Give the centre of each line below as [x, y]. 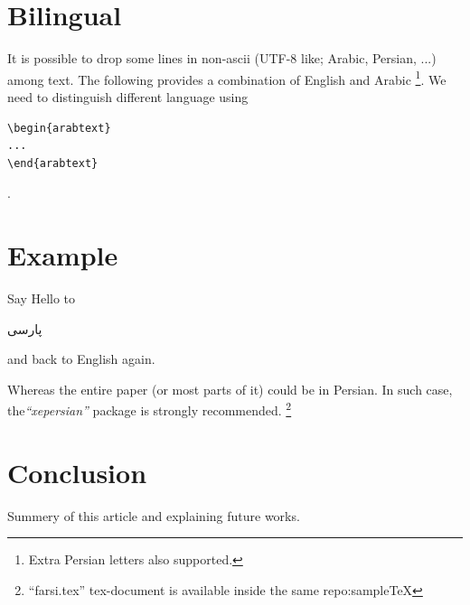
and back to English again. [81, 359]
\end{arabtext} [53, 163]
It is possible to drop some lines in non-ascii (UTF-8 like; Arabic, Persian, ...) [222, 58]
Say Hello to [42, 298]
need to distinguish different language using [128, 96]
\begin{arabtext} [59, 128]
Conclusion [77, 472]
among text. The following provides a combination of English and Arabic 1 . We [227, 78]
